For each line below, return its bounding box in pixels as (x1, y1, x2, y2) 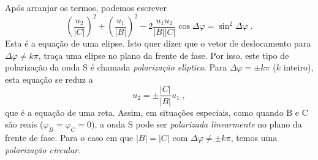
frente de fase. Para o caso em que (5, 131, 134, 143)
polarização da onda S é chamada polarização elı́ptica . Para (5, 61, 227, 74)
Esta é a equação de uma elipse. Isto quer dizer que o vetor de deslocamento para (5, 37, 311, 50)
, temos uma (230, 131, 278, 143)
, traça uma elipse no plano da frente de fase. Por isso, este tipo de (38, 48, 289, 61)
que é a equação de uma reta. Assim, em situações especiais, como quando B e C (5, 105, 308, 118)
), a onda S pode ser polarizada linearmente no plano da (91, 118, 302, 131)
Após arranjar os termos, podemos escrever (5, 1, 167, 13)
